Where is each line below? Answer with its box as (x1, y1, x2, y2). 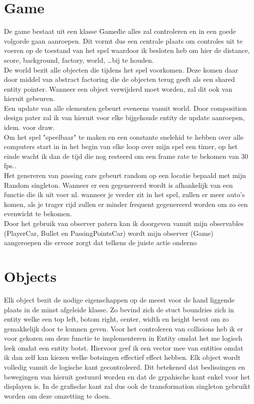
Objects (4, 266, 57, 286)
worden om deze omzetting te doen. (4, 390, 111, 401)
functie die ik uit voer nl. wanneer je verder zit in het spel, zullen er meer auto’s (4, 189, 245, 200)
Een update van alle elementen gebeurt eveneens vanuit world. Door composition (4, 102, 247, 113)
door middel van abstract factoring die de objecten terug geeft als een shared (4, 74, 235, 84)
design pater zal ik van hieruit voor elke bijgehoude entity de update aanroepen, (4, 112, 245, 123)
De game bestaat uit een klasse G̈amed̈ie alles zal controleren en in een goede (4, 26, 236, 36)
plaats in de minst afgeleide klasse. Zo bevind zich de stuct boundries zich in (4, 304, 234, 314)
